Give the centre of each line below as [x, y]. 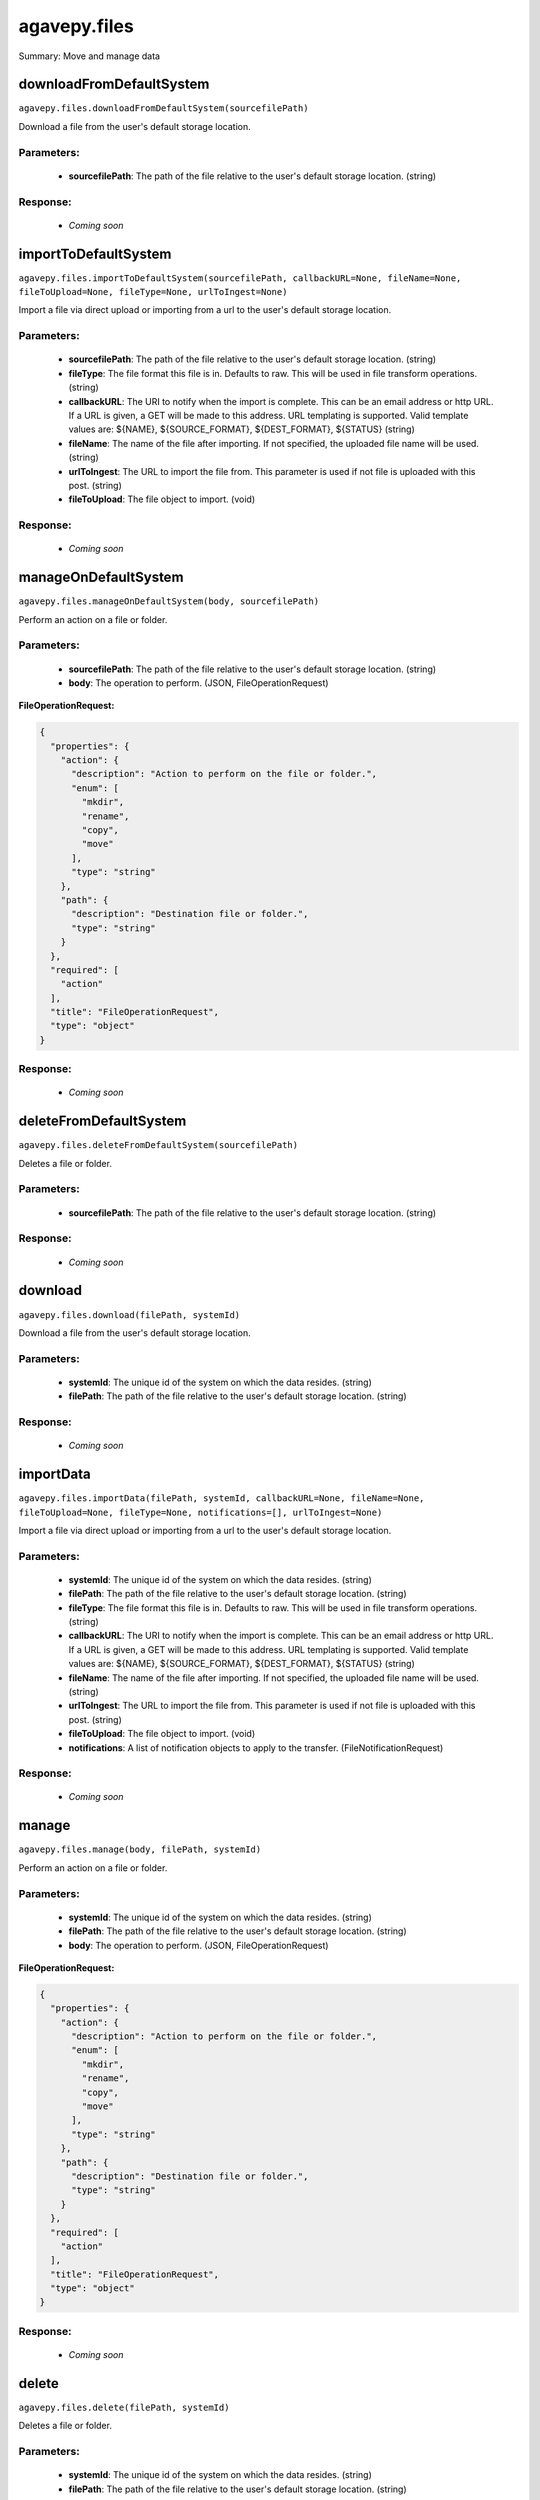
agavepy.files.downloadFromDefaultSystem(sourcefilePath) [163, 108]
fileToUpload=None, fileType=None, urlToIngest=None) [153, 292]
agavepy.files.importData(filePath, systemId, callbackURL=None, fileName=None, [221, 1498]
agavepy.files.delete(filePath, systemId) [124, 2407]
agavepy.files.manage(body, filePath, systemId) [140, 1849]
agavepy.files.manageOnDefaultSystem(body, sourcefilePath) [169, 601]
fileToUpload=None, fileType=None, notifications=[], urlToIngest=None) [200, 1512]
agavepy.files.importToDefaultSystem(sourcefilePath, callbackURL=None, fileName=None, [240, 278]
